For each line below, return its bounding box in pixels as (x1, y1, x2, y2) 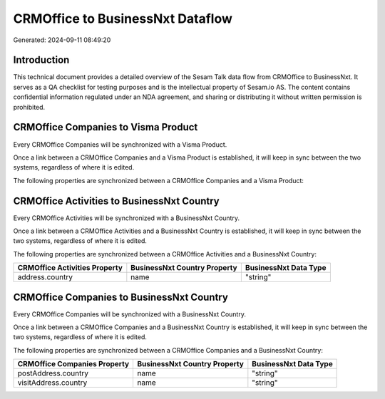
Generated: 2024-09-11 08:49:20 (13, 36, 111, 44)
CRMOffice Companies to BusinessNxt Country (13, 291, 228, 303)
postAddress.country (17, 368, 89, 378)
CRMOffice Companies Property (17, 359, 130, 369)
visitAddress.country (17, 378, 88, 388)
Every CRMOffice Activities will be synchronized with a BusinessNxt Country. (13, 214, 240, 222)
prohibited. (13, 103, 46, 111)
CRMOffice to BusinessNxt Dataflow (13, 11, 233, 26)
